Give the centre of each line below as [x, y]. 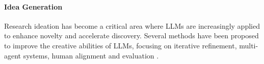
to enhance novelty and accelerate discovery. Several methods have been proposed [131, 36]
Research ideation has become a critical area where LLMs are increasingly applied [132, 25]
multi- [249, 45]
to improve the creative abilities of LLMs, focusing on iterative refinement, [121, 45]
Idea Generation [33, 6]
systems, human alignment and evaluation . [91, 55]
